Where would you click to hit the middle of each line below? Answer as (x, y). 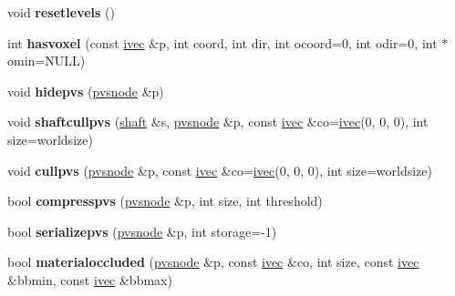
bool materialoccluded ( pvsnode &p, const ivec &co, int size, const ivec (213, 262)
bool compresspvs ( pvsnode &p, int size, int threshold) (165, 201)
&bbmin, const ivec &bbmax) (90, 279)
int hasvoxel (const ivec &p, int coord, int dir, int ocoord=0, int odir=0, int (222, 42)
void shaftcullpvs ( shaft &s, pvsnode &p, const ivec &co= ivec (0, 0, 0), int (218, 122)
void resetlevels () (62, 12)
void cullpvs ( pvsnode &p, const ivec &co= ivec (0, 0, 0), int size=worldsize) (220, 170)
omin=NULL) (47, 61)
